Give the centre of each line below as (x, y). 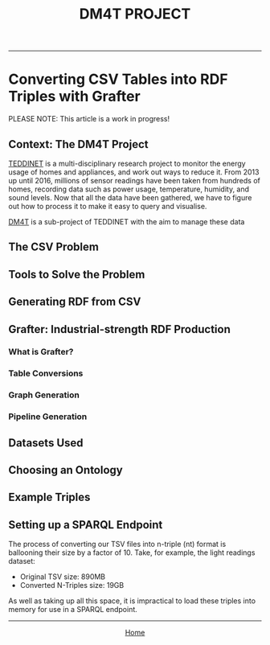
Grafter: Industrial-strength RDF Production (119, 329)
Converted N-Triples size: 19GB (72, 585)
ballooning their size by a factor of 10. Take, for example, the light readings (132, 553)
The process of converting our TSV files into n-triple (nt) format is (117, 544)
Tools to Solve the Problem (77, 274)
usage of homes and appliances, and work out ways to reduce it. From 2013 (134, 172)
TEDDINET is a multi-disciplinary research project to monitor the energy (127, 163)
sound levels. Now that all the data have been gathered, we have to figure (130, 197)
